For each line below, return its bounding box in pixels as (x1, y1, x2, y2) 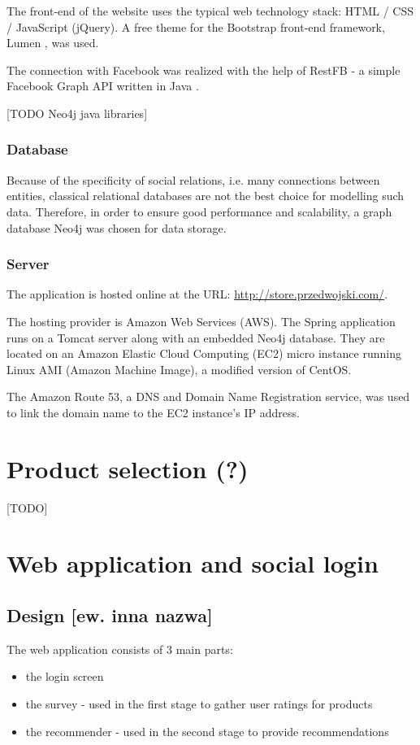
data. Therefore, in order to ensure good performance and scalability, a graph (6, 203, 392, 220)
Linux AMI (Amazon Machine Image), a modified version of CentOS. (6, 360, 352, 377)
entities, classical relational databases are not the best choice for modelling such (6, 187, 405, 204)
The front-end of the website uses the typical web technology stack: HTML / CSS (6, 2, 414, 19)
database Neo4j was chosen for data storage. (6, 219, 227, 236)
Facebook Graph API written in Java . (6, 77, 199, 94)
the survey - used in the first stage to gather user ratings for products (25, 695, 373, 712)
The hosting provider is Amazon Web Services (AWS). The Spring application (6, 312, 396, 329)
